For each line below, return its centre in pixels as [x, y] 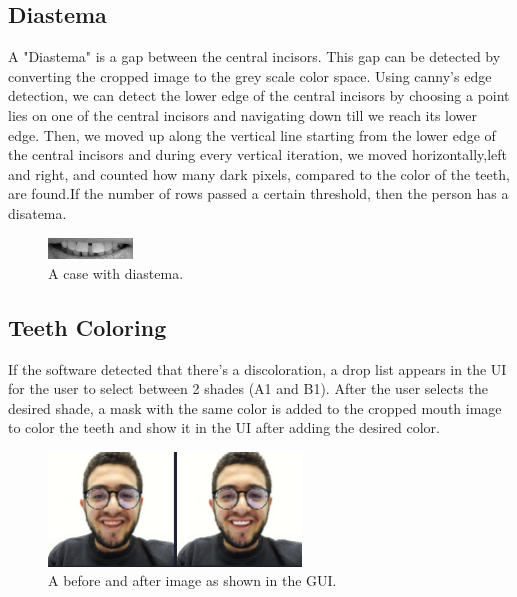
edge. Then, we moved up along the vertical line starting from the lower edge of [252, 134]
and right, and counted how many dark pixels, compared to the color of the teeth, [259, 173]
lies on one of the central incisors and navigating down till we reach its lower [243, 114]
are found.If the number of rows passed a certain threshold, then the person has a [258, 193]
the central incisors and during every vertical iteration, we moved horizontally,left [257, 154]
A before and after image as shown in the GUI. [192, 580]
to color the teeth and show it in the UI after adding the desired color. [224, 427]
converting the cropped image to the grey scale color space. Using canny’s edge [250, 75]
